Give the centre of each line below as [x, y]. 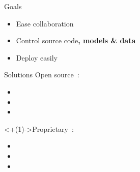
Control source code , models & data [76, 40]
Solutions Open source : [42, 75]
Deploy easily [37, 57]
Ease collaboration [45, 23]
